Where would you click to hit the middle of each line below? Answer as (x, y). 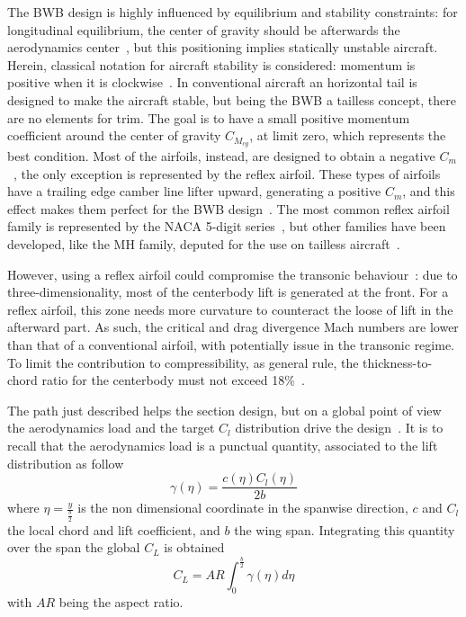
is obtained (194, 547)
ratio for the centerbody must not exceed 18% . (173, 380)
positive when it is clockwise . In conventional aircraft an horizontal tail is (212, 82)
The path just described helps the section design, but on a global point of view (224, 410)
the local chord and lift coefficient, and (114, 529)
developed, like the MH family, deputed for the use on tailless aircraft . (204, 243)
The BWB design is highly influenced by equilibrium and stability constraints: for (233, 12)
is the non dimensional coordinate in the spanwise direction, (243, 508)
